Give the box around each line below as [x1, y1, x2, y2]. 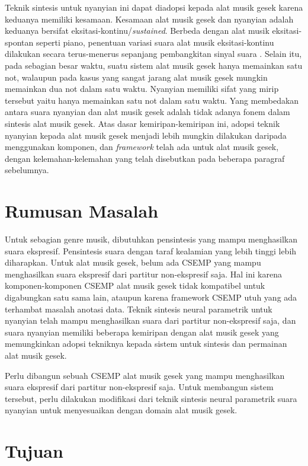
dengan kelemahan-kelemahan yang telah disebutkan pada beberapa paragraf [5, 152, 285, 164]
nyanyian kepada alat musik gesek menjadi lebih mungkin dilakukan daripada [5, 129, 287, 141]
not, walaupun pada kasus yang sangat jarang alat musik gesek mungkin [5, 71, 268, 83]
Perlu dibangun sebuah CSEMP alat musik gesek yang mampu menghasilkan [5, 369, 285, 381]
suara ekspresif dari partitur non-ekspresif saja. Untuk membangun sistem [5, 381, 274, 393]
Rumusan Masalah [5, 199, 159, 223]
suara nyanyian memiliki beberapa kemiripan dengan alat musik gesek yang [5, 325, 279, 338]
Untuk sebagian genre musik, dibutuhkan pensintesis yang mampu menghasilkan [5, 233, 298, 245]
